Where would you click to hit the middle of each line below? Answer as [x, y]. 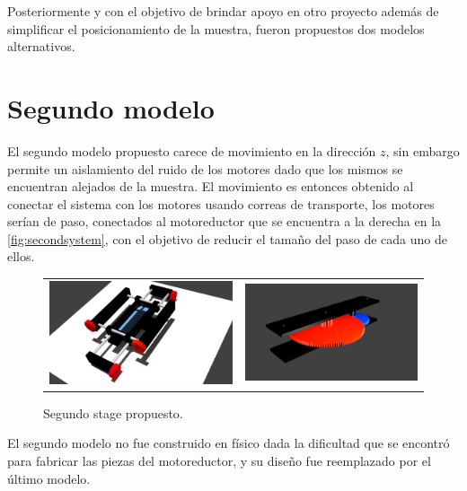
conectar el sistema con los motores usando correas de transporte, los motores [221, 203]
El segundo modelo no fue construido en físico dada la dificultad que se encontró [229, 443]
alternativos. [41, 46]
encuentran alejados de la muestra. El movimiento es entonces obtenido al [211, 186]
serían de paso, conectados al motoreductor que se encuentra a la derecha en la [225, 221]
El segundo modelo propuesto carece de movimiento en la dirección [192, 150]
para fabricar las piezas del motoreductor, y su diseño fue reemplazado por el [219, 461]
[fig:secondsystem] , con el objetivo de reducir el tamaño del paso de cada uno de [227, 238]
